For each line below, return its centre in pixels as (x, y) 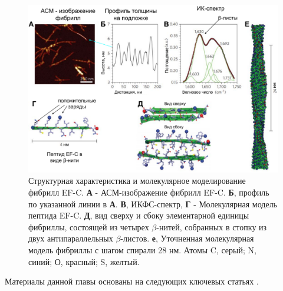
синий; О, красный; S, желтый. (84, 261)
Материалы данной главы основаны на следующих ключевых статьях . (132, 281)
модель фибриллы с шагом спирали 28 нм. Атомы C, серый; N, (142, 250)
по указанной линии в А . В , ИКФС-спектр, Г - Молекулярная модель (153, 204)
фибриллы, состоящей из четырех (89, 226)
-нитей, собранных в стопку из (212, 226)
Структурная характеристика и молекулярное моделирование (137, 181)
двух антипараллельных (71, 238)
